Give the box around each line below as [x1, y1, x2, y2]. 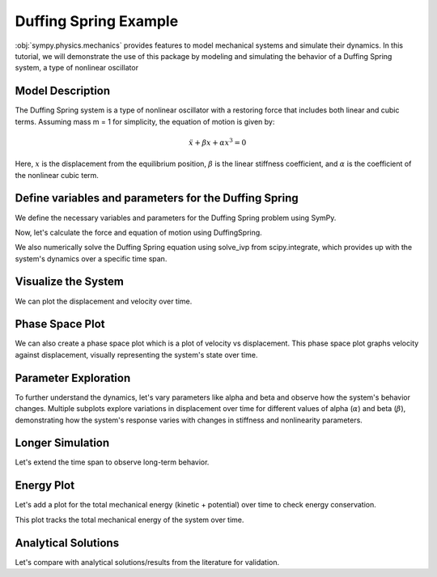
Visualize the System [15, 275, 125, 289]
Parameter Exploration [15, 371, 131, 384]
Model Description [15, 84, 111, 98]
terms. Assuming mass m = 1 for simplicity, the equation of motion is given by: [15, 117, 275, 126]
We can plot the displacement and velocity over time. [15, 296, 193, 306]
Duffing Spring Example [15, 12, 179, 30]
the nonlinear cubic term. [15, 170, 99, 180]
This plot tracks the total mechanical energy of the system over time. [15, 515, 244, 524]
